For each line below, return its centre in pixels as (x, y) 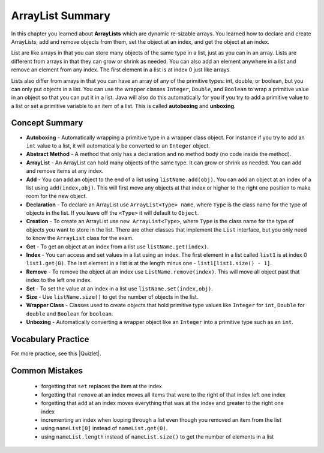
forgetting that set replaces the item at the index (101, 386)
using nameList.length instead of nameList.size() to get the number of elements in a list (157, 436)
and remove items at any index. (65, 171)
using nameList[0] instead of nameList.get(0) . (104, 428)
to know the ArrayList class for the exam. (80, 238)
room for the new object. (57, 196)
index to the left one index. (59, 280)
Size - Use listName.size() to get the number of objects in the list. (112, 297)
